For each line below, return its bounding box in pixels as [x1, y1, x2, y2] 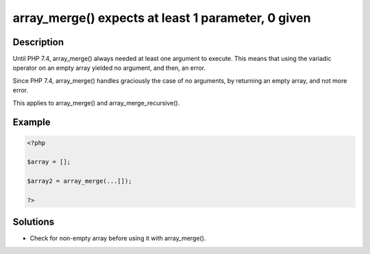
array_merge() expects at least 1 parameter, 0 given [12, 10, 311, 25]
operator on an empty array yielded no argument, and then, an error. [12, 64, 206, 72]
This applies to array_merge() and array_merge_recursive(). [12, 99, 180, 107]
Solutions [12, 216, 55, 228]
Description [12, 36, 64, 48]
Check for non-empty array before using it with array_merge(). [29, 234, 206, 242]
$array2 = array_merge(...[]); [27, 177, 133, 185]
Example [12, 116, 51, 128]
